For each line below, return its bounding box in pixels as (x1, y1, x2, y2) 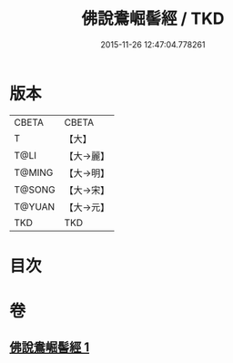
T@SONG (14, 183, 56, 196)
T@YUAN (14, 200, 56, 213)
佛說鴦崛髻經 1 (9, 339, 90, 356)
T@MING (14, 166, 54, 179)
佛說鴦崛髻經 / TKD (81, 8, 225, 29)
